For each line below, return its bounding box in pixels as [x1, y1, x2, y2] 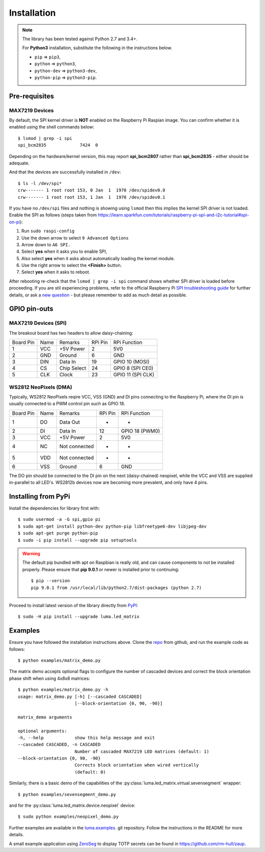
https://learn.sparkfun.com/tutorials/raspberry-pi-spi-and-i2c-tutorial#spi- [98, 212, 249, 218]
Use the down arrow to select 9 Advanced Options [21, 235, 129, 240]
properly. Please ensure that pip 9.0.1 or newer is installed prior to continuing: [22, 566, 179, 572]
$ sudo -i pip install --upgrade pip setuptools [18, 537, 137, 543]
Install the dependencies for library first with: [9, 506, 100, 511]
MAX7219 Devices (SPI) [9, 319, 67, 326]
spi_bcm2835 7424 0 [18, 142, 98, 148]
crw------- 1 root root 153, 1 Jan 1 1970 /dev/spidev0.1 [18, 194, 165, 200]
